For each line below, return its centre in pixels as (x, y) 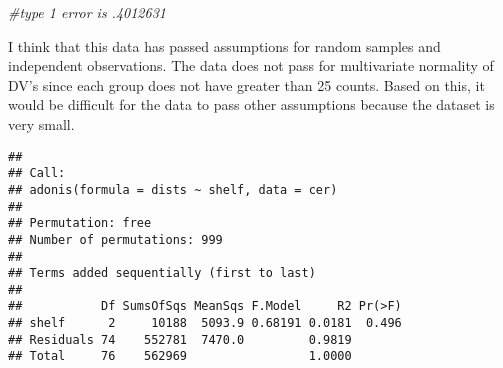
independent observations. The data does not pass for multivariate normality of (251, 65)
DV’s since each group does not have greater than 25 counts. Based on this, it (246, 84)
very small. (41, 123)
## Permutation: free (80, 223)
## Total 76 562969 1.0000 (180, 356)
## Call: (37, 173)
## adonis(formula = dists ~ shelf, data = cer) (173, 189)
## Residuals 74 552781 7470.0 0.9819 (180, 339)
